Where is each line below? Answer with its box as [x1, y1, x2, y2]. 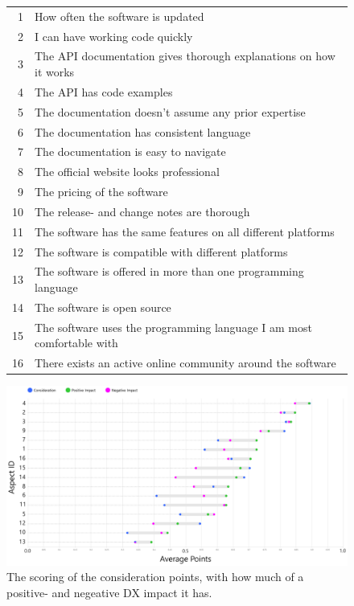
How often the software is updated [35, 7, 204, 24]
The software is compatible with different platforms [35, 243, 288, 260]
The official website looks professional [35, 163, 220, 180]
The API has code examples [35, 83, 173, 100]
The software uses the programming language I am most [35, 318, 312, 335]
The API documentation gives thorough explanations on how [35, 47, 335, 64]
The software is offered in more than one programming [35, 263, 304, 280]
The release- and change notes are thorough [35, 203, 250, 219]
